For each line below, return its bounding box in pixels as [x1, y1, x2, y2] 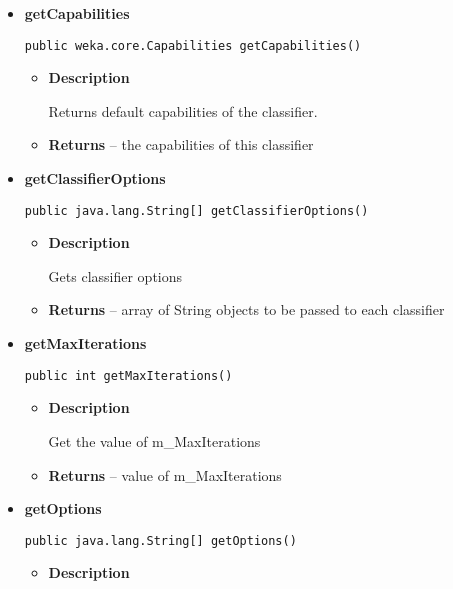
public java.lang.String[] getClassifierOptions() [24, 203, 369, 218]
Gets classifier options [48, 265, 183, 286]
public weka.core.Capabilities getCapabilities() [24, 38, 362, 53]
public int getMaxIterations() [24, 368, 233, 383]
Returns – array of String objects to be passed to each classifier [48, 299, 445, 320]
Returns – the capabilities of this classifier [48, 134, 314, 155]
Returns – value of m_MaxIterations [48, 464, 282, 485]
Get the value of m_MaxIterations [48, 430, 261, 451]
